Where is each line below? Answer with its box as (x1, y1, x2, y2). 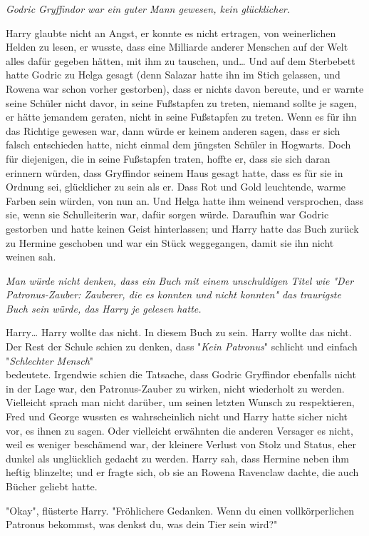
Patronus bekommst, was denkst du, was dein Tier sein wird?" (6, 517, 278, 532)
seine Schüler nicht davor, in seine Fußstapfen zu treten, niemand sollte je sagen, (6, 95, 357, 110)
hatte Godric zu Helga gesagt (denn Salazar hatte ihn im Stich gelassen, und (6, 67, 341, 82)
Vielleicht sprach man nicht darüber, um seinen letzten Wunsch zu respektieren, (6, 395, 355, 410)
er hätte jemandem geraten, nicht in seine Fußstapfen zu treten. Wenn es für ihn (6, 109, 357, 124)
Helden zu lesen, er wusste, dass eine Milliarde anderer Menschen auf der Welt (6, 39, 348, 54)
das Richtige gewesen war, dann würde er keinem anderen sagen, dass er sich (6, 123, 341, 138)
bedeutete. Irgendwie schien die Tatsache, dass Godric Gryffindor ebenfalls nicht (6, 367, 356, 382)
